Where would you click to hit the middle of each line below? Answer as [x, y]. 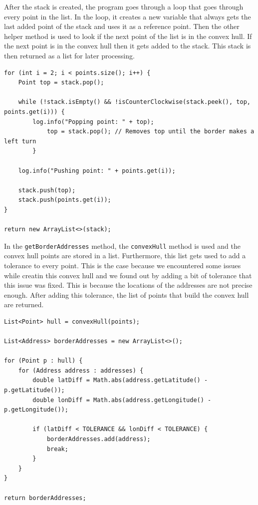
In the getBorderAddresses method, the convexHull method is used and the [122, 246]
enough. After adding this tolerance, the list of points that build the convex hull [127, 294]
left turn [20, 141]
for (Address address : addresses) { [81, 370]
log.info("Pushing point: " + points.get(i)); [97, 171]
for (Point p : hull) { [43, 361]
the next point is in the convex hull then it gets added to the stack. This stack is [128, 46]
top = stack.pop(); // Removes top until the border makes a [150, 132]
